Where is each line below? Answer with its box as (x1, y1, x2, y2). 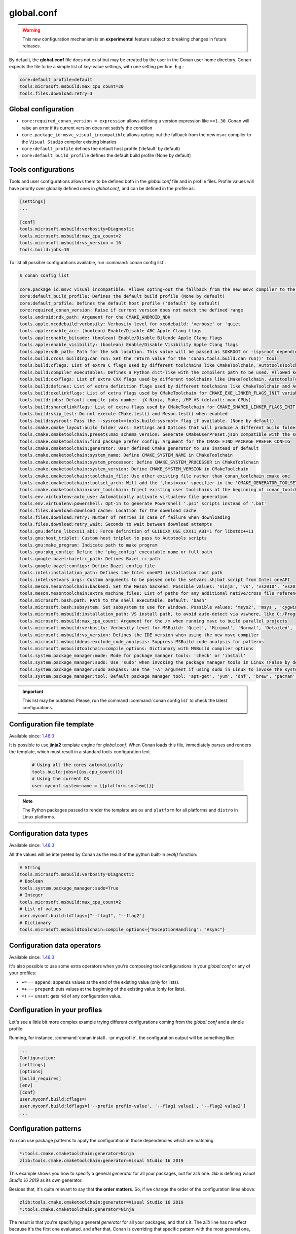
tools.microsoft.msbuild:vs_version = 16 (19, 240, 121, 245)
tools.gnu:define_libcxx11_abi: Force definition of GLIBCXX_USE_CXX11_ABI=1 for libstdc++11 (19, 528, 254, 534)
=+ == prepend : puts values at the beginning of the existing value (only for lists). (21, 986, 186, 992)
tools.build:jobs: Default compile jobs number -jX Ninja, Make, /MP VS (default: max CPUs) (19, 397, 251, 403)
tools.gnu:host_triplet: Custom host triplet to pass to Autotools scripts (19, 536, 207, 541)
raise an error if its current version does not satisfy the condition (21, 125, 152, 131)
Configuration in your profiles (9, 1006, 102, 1014)
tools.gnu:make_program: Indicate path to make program (19, 542, 158, 548)
